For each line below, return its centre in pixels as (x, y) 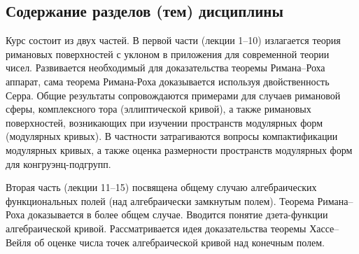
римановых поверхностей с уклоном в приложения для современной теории (168, 54)
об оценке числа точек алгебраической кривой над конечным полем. (179, 242)
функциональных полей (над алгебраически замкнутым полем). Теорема (160, 200)
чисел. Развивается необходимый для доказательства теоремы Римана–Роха (166, 68)
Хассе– (324, 228)
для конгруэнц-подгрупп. (58, 163)
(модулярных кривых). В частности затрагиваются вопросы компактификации (172, 136)
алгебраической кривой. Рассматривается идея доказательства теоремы (156, 228)
